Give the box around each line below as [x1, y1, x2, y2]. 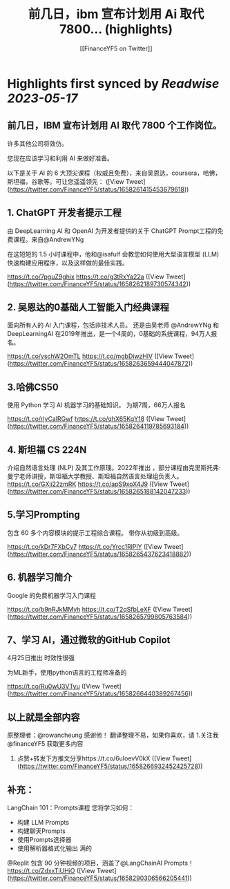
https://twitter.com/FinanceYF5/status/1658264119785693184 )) [9, 422, 189, 431]
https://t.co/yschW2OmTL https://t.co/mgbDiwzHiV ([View [7, 352, 173, 360]
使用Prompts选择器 [17, 836, 72, 844]
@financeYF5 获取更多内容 [7, 740, 84, 748]
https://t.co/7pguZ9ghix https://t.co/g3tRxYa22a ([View [7, 272, 164, 281]
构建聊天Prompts [17, 827, 66, 835]
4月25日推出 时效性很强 [7, 654, 75, 662]
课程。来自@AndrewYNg [12, 235, 84, 243]
